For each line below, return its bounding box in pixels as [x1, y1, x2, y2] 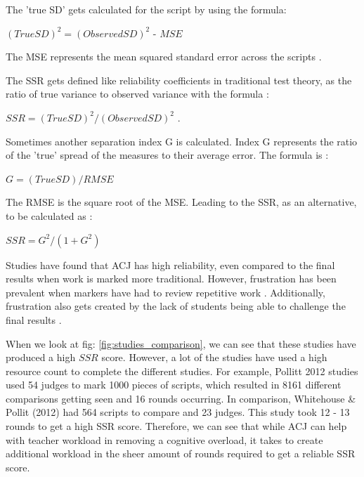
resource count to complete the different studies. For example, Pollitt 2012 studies [6, 363, 358, 378]
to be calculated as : [6, 208, 93, 223]
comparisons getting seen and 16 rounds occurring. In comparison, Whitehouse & [6, 391, 356, 405]
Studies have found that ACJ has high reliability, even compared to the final [6, 257, 335, 272]
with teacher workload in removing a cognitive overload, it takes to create [6, 432, 323, 447]
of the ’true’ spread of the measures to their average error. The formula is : [6, 148, 329, 162]
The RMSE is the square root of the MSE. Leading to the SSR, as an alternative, [6, 195, 357, 209]
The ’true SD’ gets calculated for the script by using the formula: [6, 2, 287, 16]
